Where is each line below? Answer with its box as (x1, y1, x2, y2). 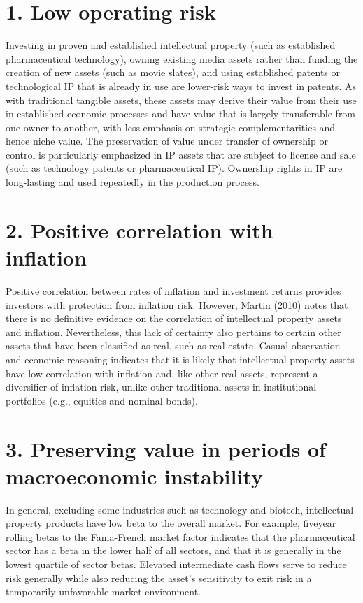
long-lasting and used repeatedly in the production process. (6, 175, 259, 189)
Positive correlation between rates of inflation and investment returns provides (6, 283, 341, 298)
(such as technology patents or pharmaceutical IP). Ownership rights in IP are (6, 161, 343, 175)
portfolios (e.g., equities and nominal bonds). (6, 393, 198, 407)
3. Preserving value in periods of (6, 434, 326, 463)
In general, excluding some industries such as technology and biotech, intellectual (6, 502, 354, 516)
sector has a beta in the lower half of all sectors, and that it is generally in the (6, 543, 341, 558)
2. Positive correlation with (6, 215, 273, 244)
